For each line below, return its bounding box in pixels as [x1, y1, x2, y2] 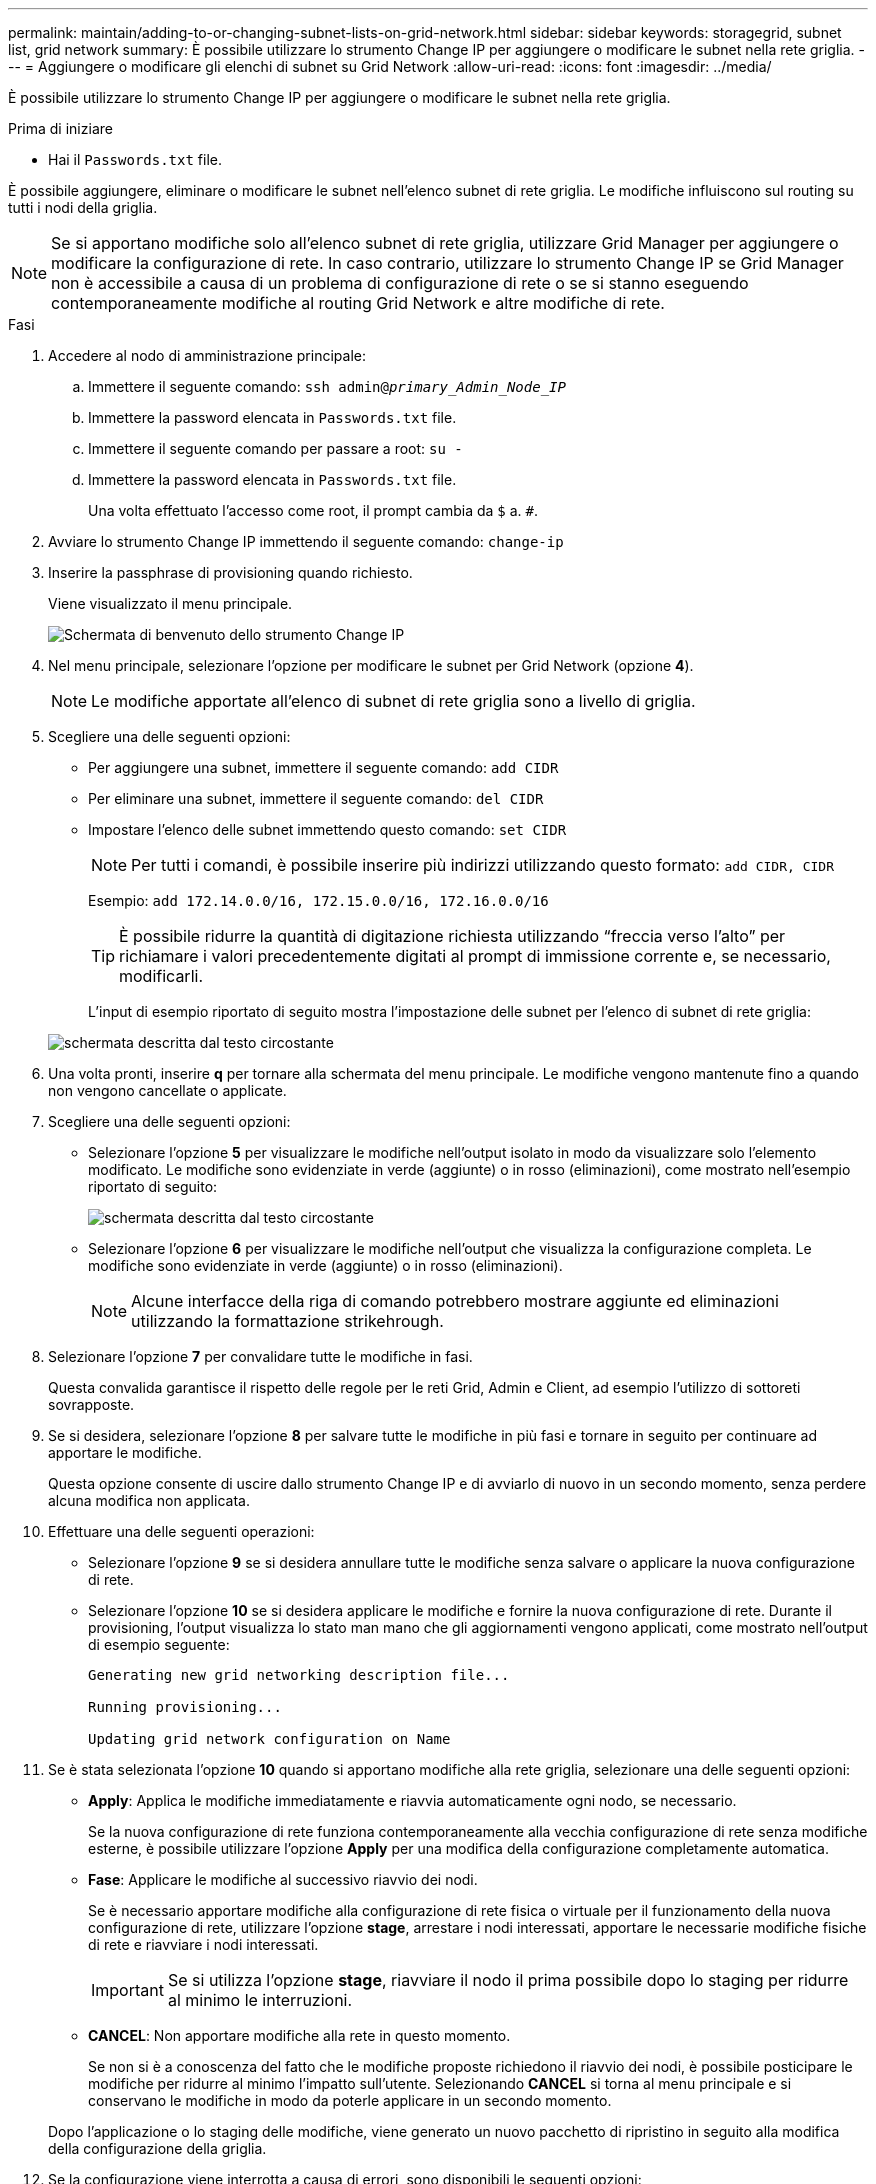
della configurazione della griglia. [48, 2140, 267, 2157]
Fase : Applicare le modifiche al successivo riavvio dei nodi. [88, 1871, 478, 1888]
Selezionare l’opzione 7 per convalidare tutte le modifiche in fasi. [48, 1348, 473, 1365]
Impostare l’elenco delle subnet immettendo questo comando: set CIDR [88, 821, 567, 838]
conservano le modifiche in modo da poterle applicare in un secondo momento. [88, 2092, 612, 2109]
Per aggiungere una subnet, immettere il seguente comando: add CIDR [88, 759, 559, 776]
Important [91, 1980, 164, 2000]
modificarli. [119, 966, 203, 986]
